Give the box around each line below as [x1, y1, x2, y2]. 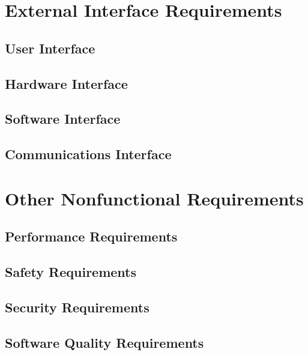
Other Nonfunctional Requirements [5, 186, 304, 210]
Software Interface [5, 109, 121, 128]
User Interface [5, 38, 95, 57]
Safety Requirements [5, 262, 137, 281]
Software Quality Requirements [5, 333, 204, 351]
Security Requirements [5, 297, 149, 316]
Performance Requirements [5, 227, 178, 246]
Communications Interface [5, 145, 172, 163]
